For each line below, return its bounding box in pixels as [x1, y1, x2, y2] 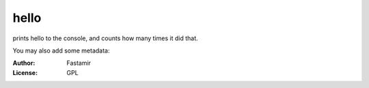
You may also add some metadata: [12, 46, 110, 55]
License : [12, 68, 38, 76]
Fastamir [66, 59, 92, 68]
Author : [12, 59, 36, 68]
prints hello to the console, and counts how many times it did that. [12, 34, 198, 42]
